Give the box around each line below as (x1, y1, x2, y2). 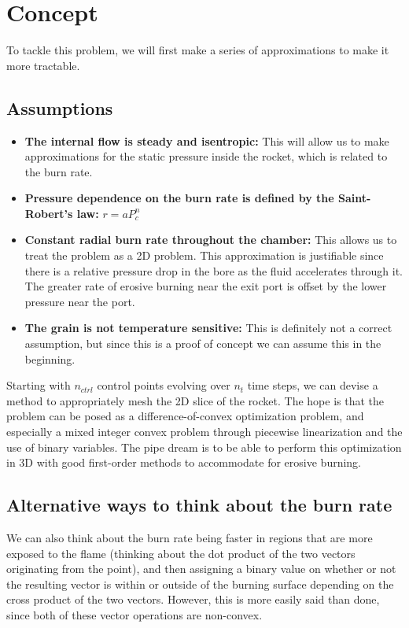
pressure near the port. (24, 293, 135, 309)
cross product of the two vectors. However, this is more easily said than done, (6, 591, 380, 608)
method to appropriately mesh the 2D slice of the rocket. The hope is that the (6, 392, 385, 408)
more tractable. (6, 57, 80, 73)
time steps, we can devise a (247, 377, 378, 393)
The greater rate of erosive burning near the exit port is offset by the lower (24, 278, 387, 294)
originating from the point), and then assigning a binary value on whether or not (6, 560, 396, 577)
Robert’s (24, 205, 73, 221)
